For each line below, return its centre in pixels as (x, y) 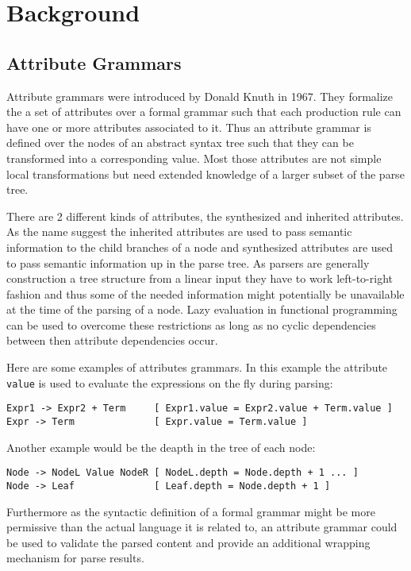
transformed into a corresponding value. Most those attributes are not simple (194, 158)
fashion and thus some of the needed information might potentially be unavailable (205, 293)
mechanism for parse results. (75, 558)
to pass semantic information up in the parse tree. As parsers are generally (188, 262)
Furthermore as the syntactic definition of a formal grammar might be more (191, 511)
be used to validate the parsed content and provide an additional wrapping (188, 542)
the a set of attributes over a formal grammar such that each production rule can (204, 112)
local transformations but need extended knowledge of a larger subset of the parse (205, 174)
